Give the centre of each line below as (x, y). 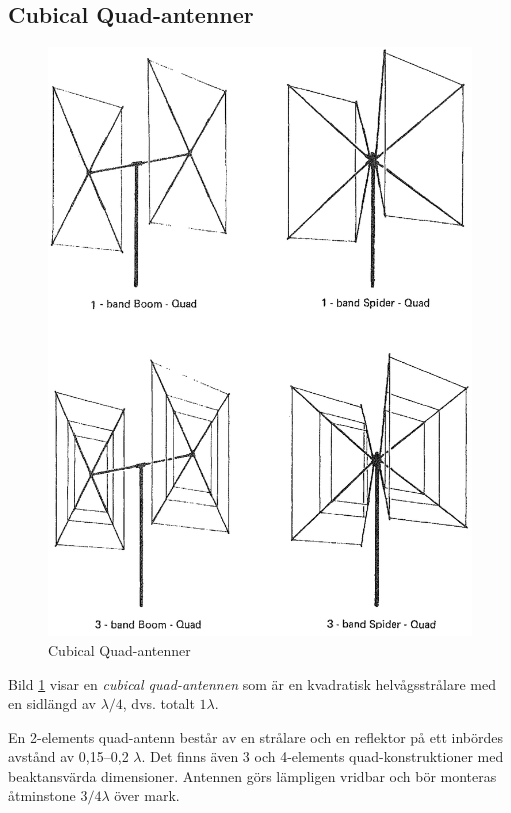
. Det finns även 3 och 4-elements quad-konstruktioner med (322, 756)
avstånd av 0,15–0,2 (68, 756)
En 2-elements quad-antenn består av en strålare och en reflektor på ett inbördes (255, 736)
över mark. (147, 795)
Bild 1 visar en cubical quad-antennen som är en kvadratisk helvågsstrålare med (252, 683)
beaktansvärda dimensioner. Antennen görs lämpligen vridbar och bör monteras (252, 775)
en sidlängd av (52, 703)
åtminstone (42, 795)
